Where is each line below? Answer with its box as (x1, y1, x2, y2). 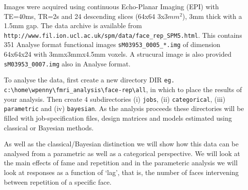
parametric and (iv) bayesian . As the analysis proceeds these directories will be (4, 103, 244, 113)
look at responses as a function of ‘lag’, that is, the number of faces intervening (4, 167, 239, 177)
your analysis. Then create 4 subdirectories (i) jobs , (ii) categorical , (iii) (4, 94, 226, 104)
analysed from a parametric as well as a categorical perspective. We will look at (4, 148, 240, 158)
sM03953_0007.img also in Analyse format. (4, 58, 131, 68)
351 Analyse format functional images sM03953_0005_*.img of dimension (4, 39, 220, 49)
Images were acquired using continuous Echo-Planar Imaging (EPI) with (4, 1, 219, 11)
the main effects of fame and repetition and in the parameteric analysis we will (4, 158, 238, 168)
